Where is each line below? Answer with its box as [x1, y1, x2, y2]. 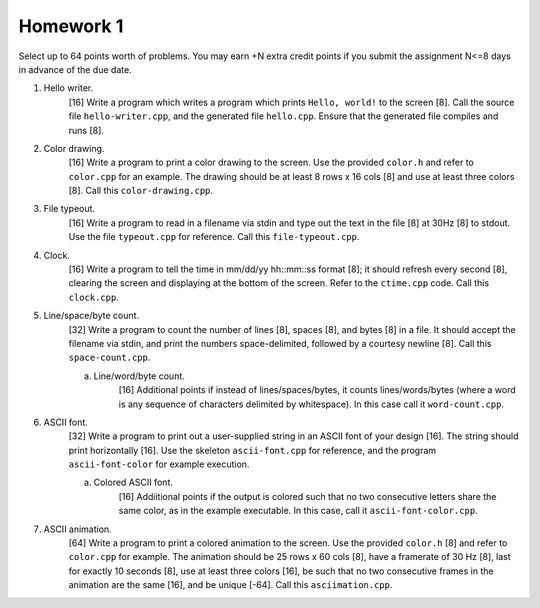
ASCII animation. [43, 523, 112, 535]
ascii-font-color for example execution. [68, 458, 250, 470]
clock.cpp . [68, 291, 119, 303]
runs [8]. [68, 124, 105, 136]
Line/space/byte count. [43, 310, 140, 322]
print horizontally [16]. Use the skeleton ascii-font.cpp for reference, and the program [68, 444, 437, 456]
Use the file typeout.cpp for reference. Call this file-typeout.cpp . [68, 231, 360, 243]
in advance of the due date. [18, 63, 132, 75]
